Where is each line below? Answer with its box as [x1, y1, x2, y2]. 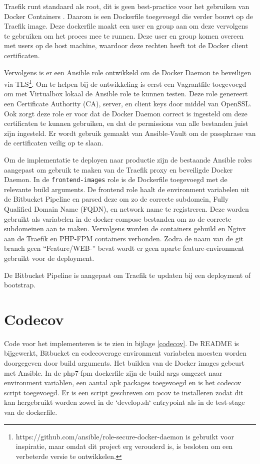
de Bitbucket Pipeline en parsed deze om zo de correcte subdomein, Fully [4, 194, 229, 204]
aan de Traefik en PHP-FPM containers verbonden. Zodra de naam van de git [4, 233, 243, 243]
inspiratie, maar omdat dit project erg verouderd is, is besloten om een [15, 441, 233, 451]
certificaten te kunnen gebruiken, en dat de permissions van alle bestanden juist [4, 118, 248, 128]
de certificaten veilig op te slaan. [4, 137, 103, 148]
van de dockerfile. [4, 407, 57, 417]
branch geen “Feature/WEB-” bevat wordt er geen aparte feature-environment [4, 243, 244, 253]
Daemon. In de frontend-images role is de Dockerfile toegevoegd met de [4, 174, 227, 185]
